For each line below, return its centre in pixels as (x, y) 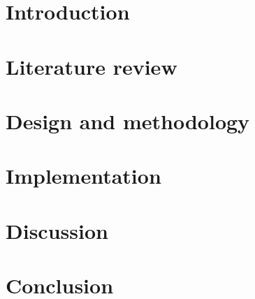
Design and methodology (128, 121)
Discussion (57, 230)
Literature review (92, 66)
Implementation (83, 176)
